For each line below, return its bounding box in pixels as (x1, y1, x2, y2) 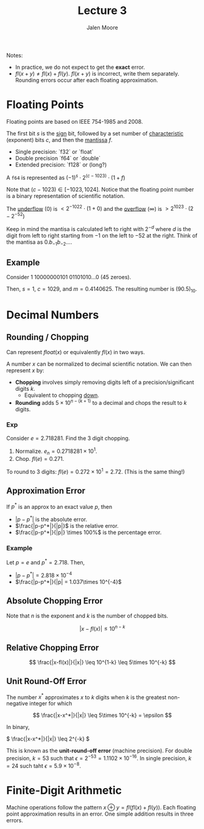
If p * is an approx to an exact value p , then (6, 502, 113, 510)
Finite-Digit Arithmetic (6, 783, 122, 797)
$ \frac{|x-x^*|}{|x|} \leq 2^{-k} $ (6, 735, 90, 742)
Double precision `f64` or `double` (15, 154, 101, 162)
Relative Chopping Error (6, 642, 99, 653)
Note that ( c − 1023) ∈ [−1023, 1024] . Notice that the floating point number (6, 185, 194, 193)
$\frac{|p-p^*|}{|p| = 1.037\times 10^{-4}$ (15, 578, 122, 585)
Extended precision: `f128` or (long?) (15, 161, 107, 168)
